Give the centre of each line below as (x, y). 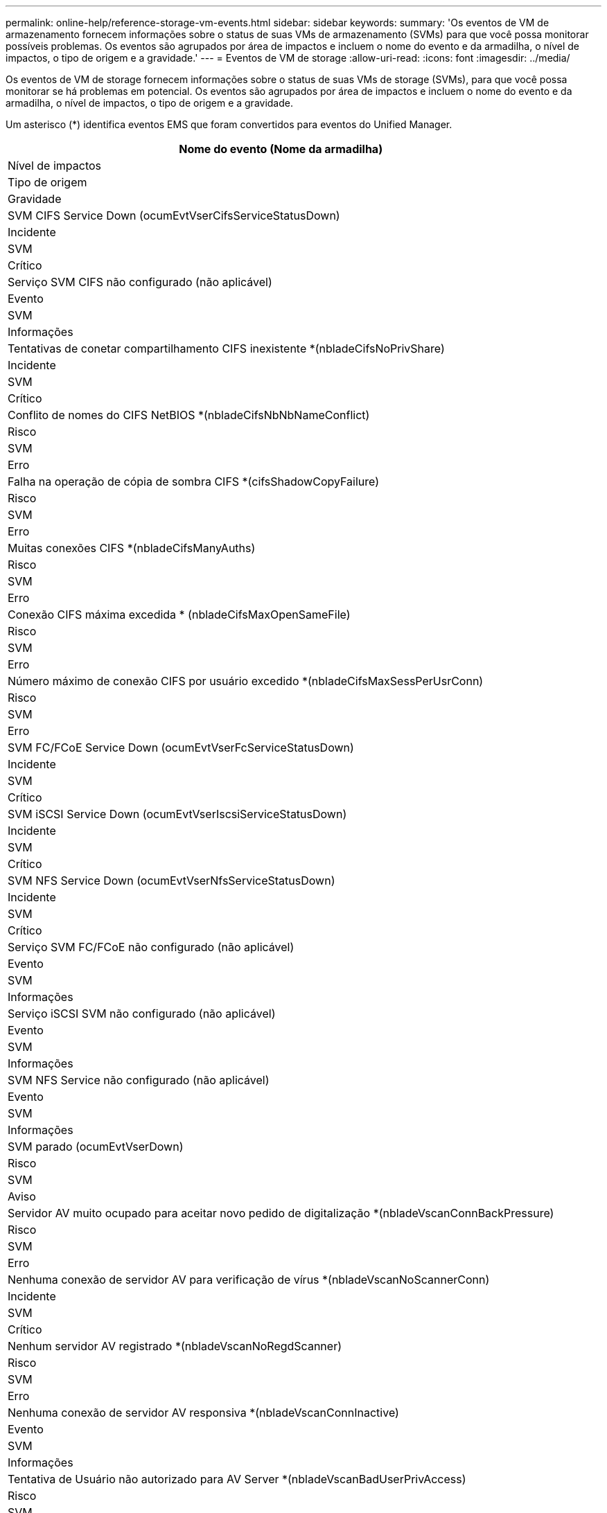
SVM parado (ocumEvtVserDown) (96, 1147)
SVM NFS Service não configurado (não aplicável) (139, 1080)
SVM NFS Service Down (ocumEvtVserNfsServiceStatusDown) (171, 881)
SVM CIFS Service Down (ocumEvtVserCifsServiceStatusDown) (174, 215)
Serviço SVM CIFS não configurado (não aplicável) (140, 282)
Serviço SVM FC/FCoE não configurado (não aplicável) (151, 947)
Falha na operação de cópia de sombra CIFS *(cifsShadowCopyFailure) (194, 481)
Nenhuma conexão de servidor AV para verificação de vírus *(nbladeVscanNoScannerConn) (249, 1280)
